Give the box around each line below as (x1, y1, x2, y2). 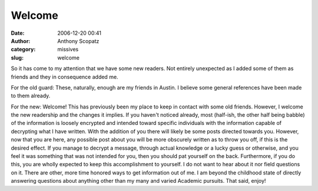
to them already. (11, 92, 51, 100)
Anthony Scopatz (57, 37, 100, 44)
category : (11, 46, 36, 53)
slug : (11, 54, 24, 61)
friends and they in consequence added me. (11, 73, 118, 80)
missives (57, 46, 79, 53)
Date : (11, 29, 25, 37)
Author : (11, 37, 31, 44)
